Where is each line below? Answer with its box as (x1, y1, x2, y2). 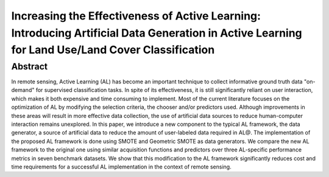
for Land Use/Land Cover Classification (11, 43, 215, 57)
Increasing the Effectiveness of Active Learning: (11, 9, 261, 23)
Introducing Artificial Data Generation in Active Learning (11, 26, 303, 40)
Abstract (11, 61, 48, 72)
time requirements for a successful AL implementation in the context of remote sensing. (11, 163, 232, 170)
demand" (11, 86, 35, 94)
